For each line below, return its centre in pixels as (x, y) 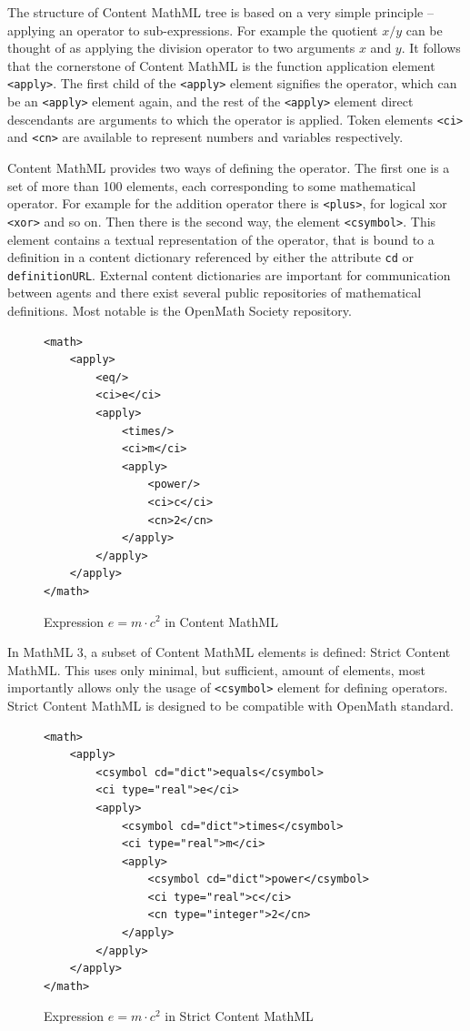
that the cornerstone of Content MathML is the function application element (221, 65)
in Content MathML (221, 621)
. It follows (431, 48)
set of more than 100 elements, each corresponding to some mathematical (212, 185)
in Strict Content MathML (239, 1016)
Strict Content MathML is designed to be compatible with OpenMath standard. (230, 705)
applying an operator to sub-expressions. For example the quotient (193, 30)
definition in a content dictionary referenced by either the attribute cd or (211, 257)
